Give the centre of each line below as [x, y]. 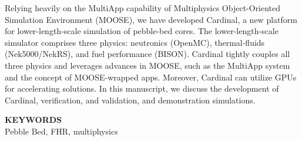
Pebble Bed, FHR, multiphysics [61, 131]
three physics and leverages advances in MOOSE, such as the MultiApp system [147, 65]
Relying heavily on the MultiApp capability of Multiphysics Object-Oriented [143, 8]
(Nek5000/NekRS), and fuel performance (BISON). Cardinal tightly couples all [147, 54]
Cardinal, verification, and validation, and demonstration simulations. [130, 100]
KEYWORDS [33, 120]
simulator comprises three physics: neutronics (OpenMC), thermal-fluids [135, 42]
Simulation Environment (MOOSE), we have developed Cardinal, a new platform [151, 19]
